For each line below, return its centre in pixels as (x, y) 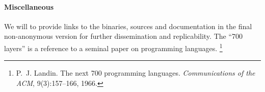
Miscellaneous (29, 6)
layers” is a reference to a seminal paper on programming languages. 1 (113, 47)
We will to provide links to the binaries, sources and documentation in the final (128, 26)
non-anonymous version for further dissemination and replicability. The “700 (124, 36)
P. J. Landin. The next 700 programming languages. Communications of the (136, 73)
